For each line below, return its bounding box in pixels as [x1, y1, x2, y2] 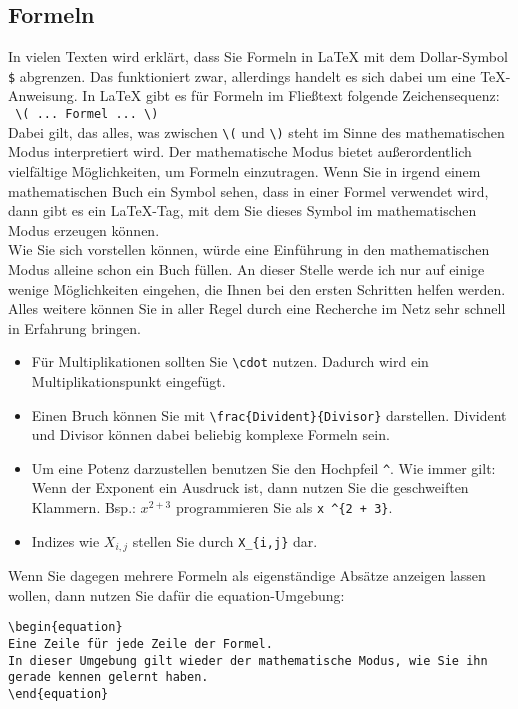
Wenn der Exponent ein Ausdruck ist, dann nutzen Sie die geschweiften [31, 477, 469, 498]
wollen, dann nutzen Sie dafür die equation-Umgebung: [8, 584, 345, 605]
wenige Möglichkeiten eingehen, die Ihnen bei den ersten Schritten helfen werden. [8, 278, 506, 299]
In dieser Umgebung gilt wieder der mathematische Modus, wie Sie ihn [8, 653, 488, 668]
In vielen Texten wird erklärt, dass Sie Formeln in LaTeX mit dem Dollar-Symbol [8, 46, 508, 67]
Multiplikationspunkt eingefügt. [31, 370, 226, 391]
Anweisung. [8, 85, 78, 106]
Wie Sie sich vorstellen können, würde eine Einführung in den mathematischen [8, 239, 490, 260]
